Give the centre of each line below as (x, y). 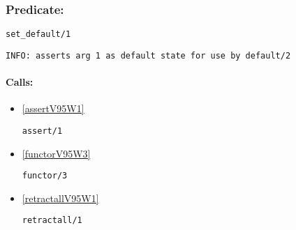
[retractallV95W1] (60, 198)
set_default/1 (38, 34)
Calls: (20, 82)
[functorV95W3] (56, 153)
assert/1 (42, 131)
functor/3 (45, 176)
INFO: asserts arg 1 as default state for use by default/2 (148, 55)
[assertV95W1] (53, 108)
